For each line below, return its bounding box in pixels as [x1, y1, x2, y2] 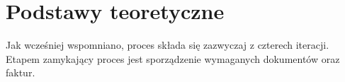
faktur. [6, 65, 35, 80]
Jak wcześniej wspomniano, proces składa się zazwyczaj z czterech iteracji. [6, 37, 329, 52]
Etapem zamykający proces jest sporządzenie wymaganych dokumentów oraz [6, 51, 340, 66]
